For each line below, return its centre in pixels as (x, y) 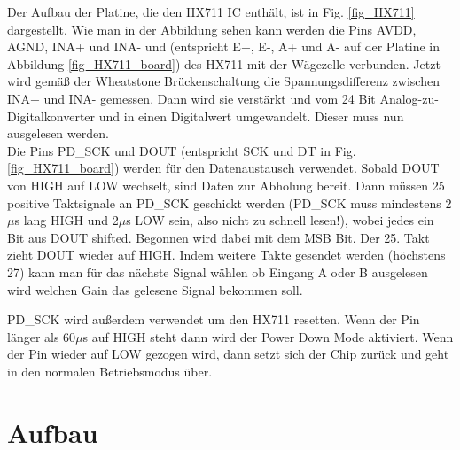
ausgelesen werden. (58, 133)
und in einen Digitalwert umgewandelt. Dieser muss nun (251, 116)
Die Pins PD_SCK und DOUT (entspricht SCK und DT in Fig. (182, 150)
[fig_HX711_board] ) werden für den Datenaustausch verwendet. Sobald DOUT (223, 168)
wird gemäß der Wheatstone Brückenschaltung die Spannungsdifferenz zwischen (223, 81)
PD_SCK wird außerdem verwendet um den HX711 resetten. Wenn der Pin (214, 319)
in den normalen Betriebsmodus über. (110, 371)
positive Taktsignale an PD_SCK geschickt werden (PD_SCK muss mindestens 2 (230, 202)
